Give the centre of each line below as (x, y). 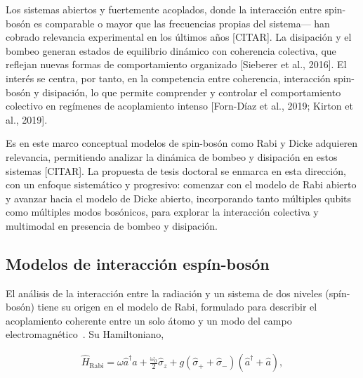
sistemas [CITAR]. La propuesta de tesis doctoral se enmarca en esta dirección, (176, 170)
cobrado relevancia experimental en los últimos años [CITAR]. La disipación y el (179, 37)
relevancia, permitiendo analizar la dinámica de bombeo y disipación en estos (172, 156)
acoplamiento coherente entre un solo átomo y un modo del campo (149, 320)
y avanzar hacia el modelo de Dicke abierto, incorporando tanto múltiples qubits (179, 198)
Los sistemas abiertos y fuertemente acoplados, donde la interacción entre (164, 9)
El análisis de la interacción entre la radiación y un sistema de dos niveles (164, 293)
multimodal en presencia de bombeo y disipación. (112, 225)
